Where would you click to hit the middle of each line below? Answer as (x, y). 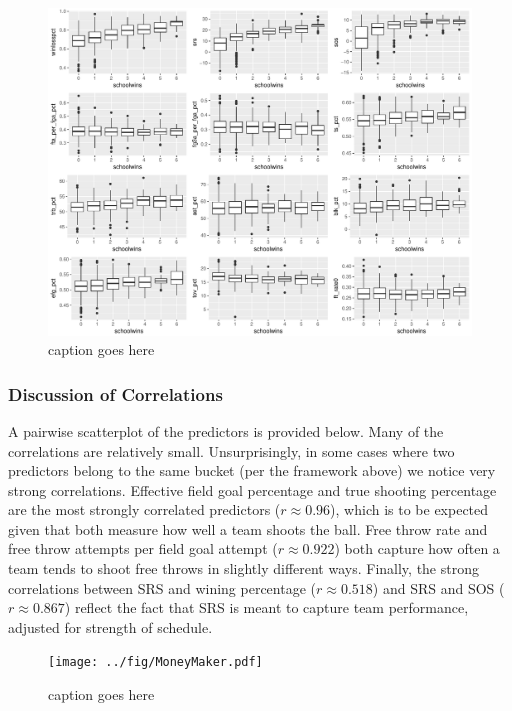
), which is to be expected (409, 509)
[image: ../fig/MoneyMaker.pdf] (155, 662)
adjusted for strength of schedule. (110, 626)
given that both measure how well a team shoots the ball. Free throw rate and (248, 528)
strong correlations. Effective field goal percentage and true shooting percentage (252, 489)
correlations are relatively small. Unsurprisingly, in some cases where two (231, 450)
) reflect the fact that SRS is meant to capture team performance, (266, 607)
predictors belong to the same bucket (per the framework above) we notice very (252, 470)
